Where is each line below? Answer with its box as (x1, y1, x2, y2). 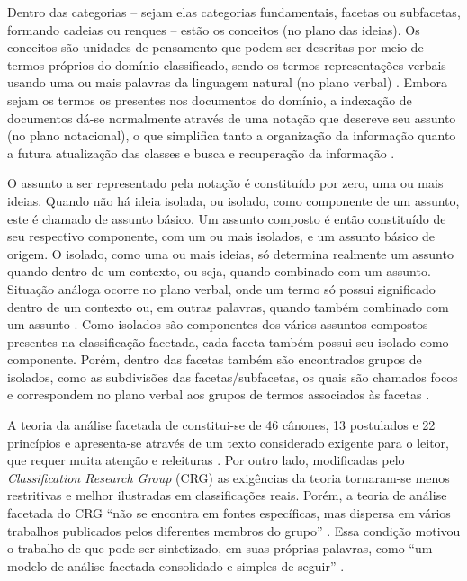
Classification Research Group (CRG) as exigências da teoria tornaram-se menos (7, 468, 450, 487)
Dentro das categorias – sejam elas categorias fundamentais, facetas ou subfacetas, (7, 3, 461, 21)
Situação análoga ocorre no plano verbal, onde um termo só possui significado (7, 279, 436, 298)
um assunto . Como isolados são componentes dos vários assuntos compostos (7, 315, 428, 334)
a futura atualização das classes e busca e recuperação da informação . (7, 143, 395, 162)
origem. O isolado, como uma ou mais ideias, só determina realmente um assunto (7, 244, 454, 263)
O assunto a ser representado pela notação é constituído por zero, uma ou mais (7, 174, 444, 192)
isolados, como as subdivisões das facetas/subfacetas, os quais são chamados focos (7, 367, 458, 386)
